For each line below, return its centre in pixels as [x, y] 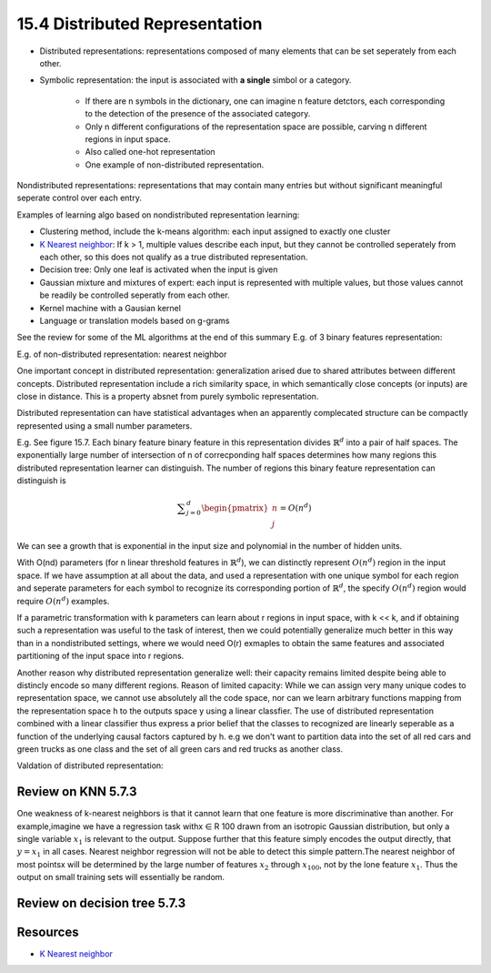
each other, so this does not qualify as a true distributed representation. [174, 257]
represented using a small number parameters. [105, 426]
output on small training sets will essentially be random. [121, 877]
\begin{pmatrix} [235, 508]
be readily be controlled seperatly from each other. [135, 295]
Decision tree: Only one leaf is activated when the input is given [159, 269]
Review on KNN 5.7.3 [77, 792]
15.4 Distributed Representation [140, 24]
